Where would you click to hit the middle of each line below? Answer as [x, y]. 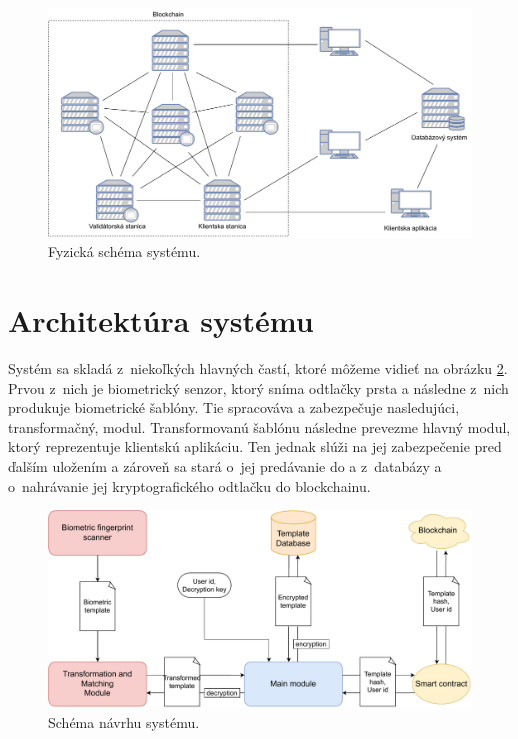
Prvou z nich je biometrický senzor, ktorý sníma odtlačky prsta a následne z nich [258, 387]
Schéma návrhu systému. [124, 721]
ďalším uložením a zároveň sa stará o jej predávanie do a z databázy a [225, 466]
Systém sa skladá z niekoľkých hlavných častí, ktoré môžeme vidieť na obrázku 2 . [258, 368]
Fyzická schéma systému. [124, 251]
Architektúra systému [161, 320]
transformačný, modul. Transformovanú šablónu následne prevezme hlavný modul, [259, 426]
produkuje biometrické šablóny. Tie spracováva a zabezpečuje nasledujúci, [234, 407]
